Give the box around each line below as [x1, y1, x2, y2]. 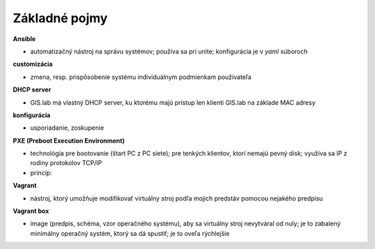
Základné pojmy [12, 10, 108, 26]
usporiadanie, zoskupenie [30, 123, 104, 132]
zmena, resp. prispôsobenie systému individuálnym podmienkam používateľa [30, 73, 251, 81]
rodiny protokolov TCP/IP [30, 159, 102, 167]
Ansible [12, 35, 36, 43]
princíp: [30, 169, 52, 177]
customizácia [12, 60, 53, 69]
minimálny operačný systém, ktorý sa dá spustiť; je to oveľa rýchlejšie [30, 229, 230, 237]
